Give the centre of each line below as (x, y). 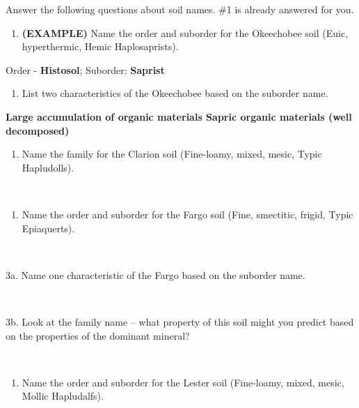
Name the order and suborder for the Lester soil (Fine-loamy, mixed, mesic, (183, 382)
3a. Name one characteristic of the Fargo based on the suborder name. (155, 274)
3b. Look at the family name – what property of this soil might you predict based (180, 321)
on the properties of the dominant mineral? (98, 335)
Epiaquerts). (48, 228)
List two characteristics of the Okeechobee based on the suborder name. (175, 93)
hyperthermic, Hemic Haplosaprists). (100, 46)
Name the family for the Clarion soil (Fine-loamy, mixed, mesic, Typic (172, 154)
